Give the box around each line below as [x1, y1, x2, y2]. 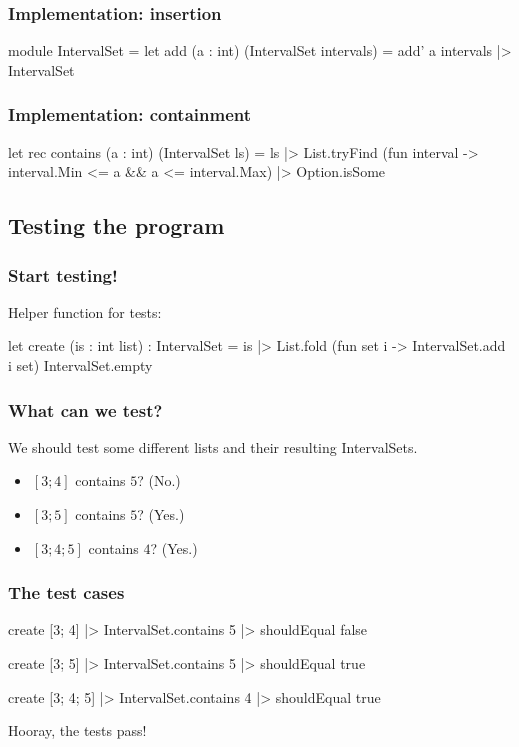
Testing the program [8, 210, 225, 241]
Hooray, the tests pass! [8, 720, 147, 741]
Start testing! [8, 262, 118, 287]
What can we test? [8, 397, 163, 422]
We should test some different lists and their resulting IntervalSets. [8, 436, 418, 457]
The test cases [8, 580, 125, 605]
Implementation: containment [8, 102, 252, 127]
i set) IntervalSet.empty [8, 355, 153, 375]
